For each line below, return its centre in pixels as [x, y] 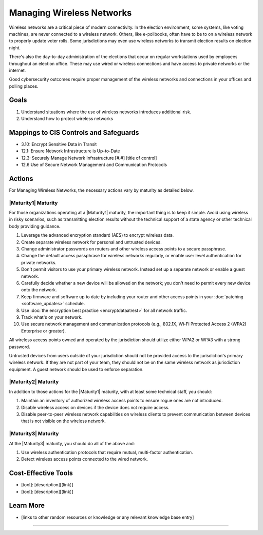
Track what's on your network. [52, 317]
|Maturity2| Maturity [34, 382]
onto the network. [39, 290]
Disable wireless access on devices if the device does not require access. [95, 407]
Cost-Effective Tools [41, 473]
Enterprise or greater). [44, 331]
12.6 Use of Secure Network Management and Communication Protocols [94, 165]
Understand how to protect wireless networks [67, 118]
